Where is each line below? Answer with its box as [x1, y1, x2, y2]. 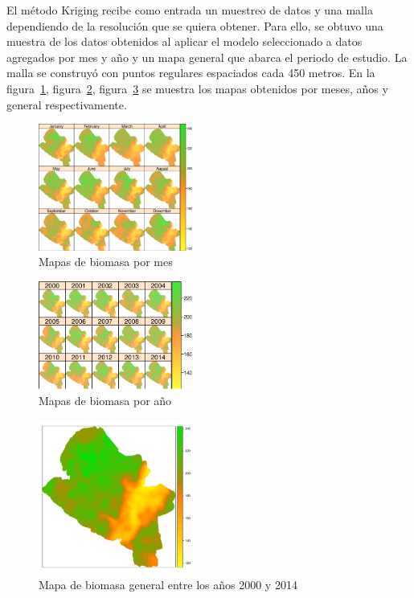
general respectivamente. [6, 96, 127, 113]
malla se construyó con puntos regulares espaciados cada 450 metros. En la [6, 64, 375, 81]
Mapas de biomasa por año [39, 392, 172, 409]
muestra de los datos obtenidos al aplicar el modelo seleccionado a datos [6, 33, 363, 50]
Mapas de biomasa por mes [39, 253, 173, 270]
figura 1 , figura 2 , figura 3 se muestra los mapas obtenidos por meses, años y [6, 80, 388, 96]
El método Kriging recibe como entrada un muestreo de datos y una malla [6, 2, 373, 18]
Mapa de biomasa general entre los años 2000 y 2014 [39, 576, 297, 593]
